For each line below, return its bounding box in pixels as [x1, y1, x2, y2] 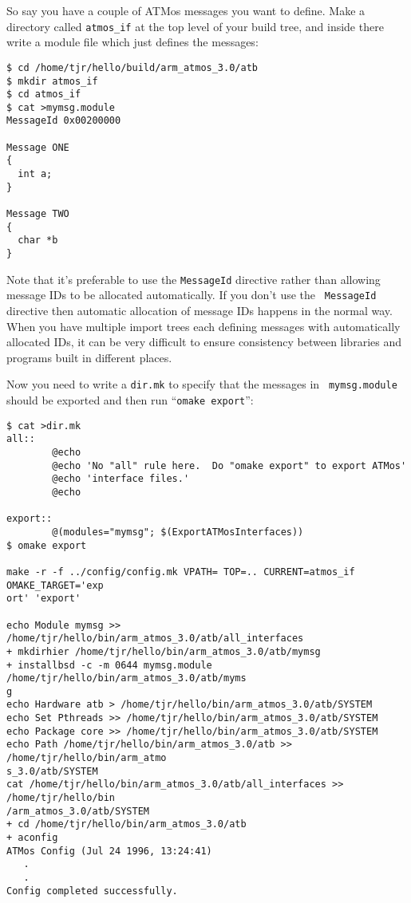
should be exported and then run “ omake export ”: [6, 392, 254, 408]
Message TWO [6, 208, 69, 220]
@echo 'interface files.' [52, 473, 190, 485]
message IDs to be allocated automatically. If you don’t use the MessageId [6, 286, 377, 303]
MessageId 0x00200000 [6, 115, 121, 127]
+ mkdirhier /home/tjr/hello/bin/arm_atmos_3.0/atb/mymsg [6, 645, 321, 657]
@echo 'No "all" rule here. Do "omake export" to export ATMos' [52, 459, 407, 471]
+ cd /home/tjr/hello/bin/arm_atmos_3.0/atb [6, 818, 247, 830]
